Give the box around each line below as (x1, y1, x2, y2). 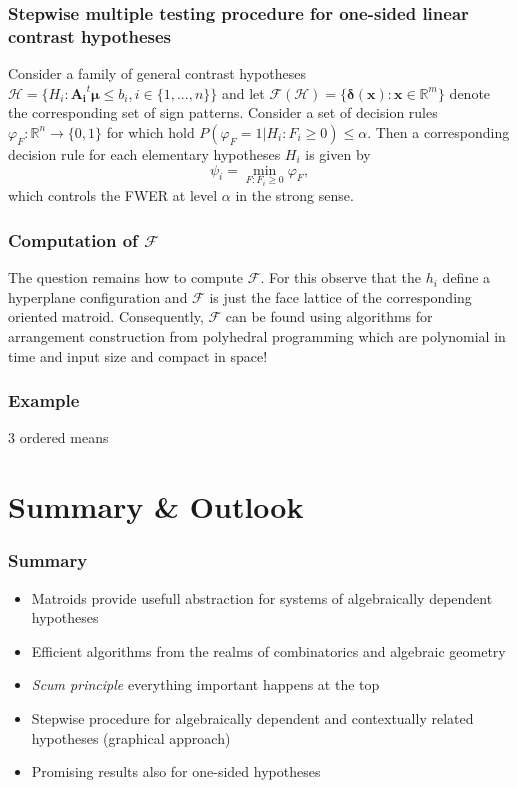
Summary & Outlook (8, 486, 304, 527)
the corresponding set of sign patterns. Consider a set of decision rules (8, 102, 438, 123)
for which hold (106, 121, 195, 142)
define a (442, 267, 491, 288)
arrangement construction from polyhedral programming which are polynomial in (8, 325, 506, 346)
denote (449, 82, 491, 103)
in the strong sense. (235, 185, 354, 206)
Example (8, 388, 80, 413)
